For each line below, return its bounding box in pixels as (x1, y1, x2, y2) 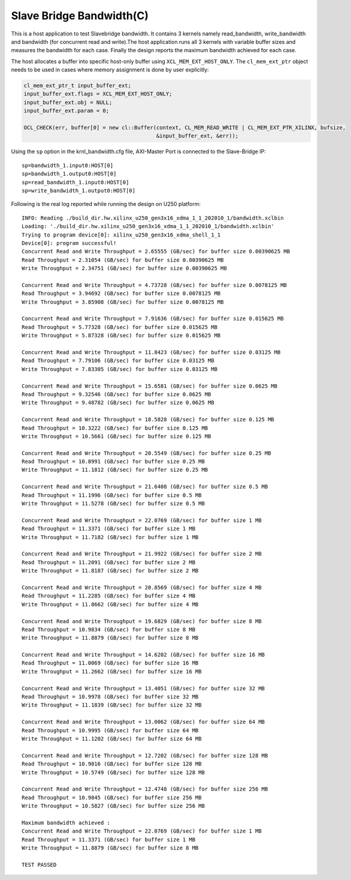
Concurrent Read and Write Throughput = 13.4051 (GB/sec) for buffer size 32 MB (22, 685, 265, 692)
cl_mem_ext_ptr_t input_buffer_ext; (23, 82, 132, 89)
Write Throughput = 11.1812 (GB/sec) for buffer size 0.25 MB (22, 466, 208, 474)
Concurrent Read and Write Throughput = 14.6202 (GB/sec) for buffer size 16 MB (22, 651, 265, 658)
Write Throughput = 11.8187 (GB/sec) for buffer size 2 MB (22, 567, 199, 574)
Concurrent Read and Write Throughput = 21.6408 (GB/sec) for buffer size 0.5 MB (22, 483, 268, 490)
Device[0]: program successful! (22, 240, 117, 246)
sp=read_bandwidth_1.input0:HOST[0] (22, 179, 129, 185)
